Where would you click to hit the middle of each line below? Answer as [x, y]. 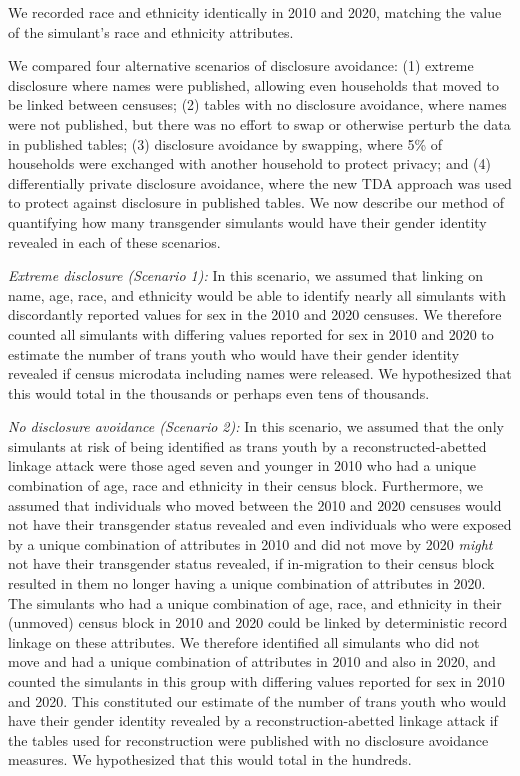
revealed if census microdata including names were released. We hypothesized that [260, 373]
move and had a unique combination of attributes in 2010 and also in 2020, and [252, 661]
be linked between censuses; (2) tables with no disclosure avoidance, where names [257, 104]
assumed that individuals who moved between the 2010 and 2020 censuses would [255, 504]
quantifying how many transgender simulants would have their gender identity [247, 221]
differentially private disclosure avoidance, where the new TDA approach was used [260, 182]
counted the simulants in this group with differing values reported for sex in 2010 [256, 681]
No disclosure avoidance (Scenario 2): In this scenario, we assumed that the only [256, 426]
